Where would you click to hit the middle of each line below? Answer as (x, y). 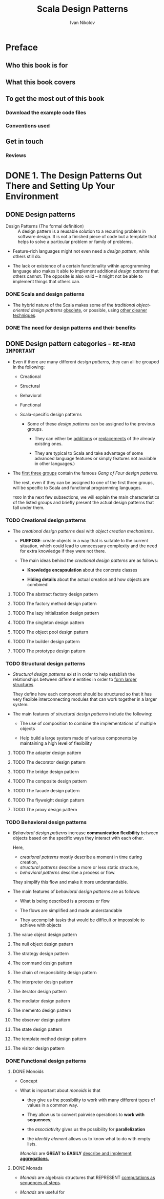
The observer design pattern (41, 1020)
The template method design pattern (50, 1039)
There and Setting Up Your (60, 186)
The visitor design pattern (39, 1048)
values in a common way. (53, 1105)
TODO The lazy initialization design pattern (56, 613)
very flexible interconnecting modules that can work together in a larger (85, 699)
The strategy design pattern (41, 954)
